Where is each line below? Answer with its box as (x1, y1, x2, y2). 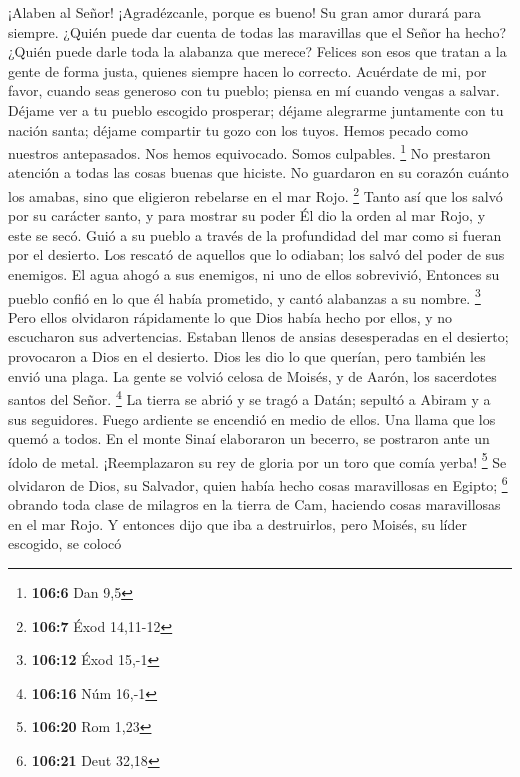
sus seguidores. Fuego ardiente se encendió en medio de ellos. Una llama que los (8, 408, 496, 429)
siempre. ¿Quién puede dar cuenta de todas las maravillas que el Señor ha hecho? (8, 21, 507, 42)
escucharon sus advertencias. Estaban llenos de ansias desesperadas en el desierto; (8, 326, 509, 347)
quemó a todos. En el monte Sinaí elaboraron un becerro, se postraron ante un (8, 428, 490, 449)
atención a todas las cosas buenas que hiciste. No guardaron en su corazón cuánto (8, 162, 509, 183)
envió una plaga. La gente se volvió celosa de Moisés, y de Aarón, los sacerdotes (8, 365, 497, 386)
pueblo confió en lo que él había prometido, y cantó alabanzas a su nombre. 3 (8, 284, 481, 308)
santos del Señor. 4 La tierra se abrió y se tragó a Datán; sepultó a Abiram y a (8, 386, 491, 409)
